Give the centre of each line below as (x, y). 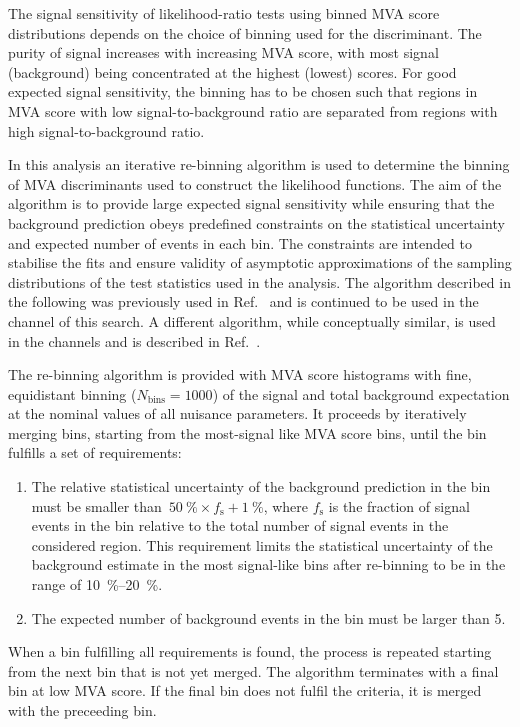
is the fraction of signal (399, 505)
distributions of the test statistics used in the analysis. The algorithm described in (259, 281)
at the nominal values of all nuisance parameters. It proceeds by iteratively (237, 413)
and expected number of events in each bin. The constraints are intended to (240, 242)
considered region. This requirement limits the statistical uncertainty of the (262, 544)
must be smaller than (96, 505)
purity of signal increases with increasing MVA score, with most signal (223, 52)
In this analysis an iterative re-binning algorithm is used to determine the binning (259, 164)
